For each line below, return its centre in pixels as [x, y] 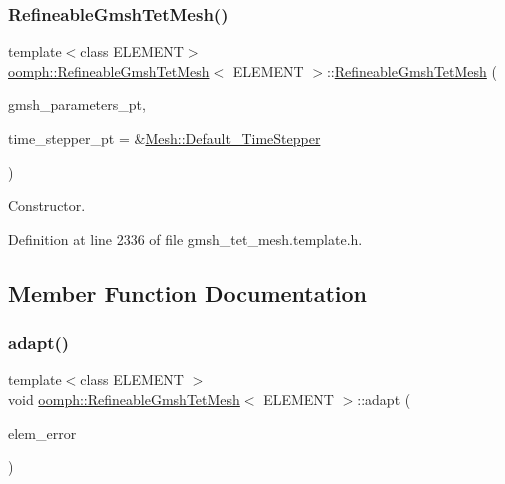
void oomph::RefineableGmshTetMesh [124, 398]
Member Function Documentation [188, 292]
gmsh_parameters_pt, [77, 104]
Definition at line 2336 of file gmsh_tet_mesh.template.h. [185, 238]
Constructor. [47, 205]
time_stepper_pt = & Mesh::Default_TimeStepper [164, 138]
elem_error [42, 432]
